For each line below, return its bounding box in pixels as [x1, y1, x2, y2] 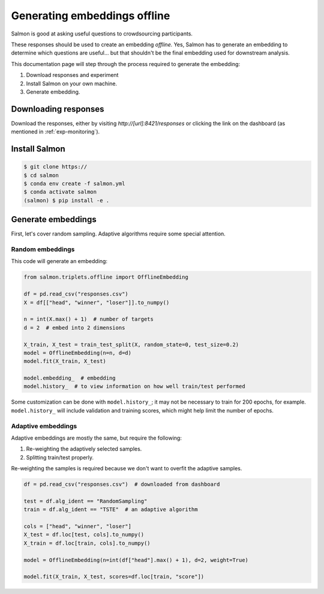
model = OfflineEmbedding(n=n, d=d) [23, 349, 132, 356]
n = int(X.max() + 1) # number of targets [23, 316, 154, 323]
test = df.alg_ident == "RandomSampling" [23, 497, 148, 505]
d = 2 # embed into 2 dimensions [23, 324, 125, 331]
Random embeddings [11, 245, 75, 253]
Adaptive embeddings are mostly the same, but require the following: [11, 434, 182, 441]
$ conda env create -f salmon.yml [23, 180, 125, 187]
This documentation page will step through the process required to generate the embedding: [11, 60, 240, 67]
